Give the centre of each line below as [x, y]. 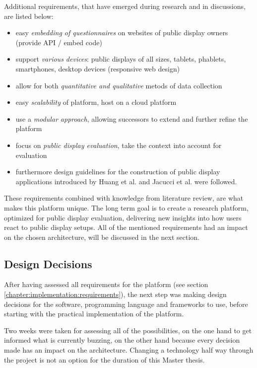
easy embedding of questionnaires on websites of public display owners [122, 33]
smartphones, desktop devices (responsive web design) [98, 68]
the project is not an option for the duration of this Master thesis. [104, 359]
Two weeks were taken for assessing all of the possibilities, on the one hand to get [128, 330]
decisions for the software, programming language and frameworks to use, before [126, 304]
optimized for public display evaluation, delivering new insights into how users [123, 217]
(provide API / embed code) [59, 42]
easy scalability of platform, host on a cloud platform [96, 102]
